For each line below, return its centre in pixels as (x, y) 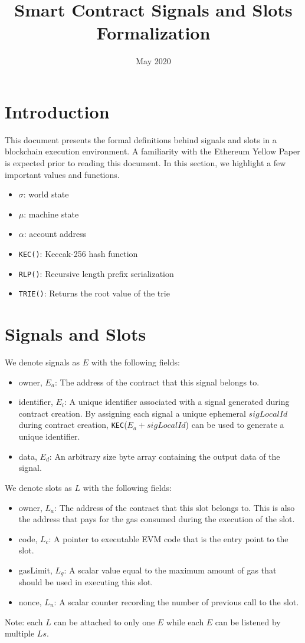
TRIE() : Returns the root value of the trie (94, 293)
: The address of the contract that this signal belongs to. (157, 382)
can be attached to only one (104, 621)
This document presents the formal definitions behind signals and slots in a (141, 139)
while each (185, 621)
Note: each (24, 621)
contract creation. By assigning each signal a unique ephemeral (132, 413)
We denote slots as (38, 487)
